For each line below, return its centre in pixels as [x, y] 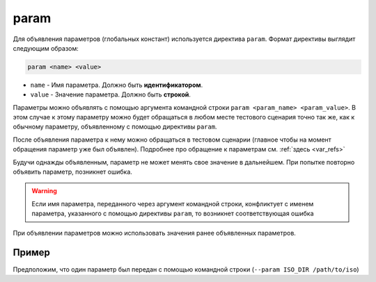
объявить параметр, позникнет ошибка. [72, 172]
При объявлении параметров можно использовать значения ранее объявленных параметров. [154, 233]
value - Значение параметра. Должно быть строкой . [111, 94]
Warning [44, 191]
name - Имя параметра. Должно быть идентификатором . [117, 85]
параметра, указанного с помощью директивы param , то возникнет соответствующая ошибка [173, 214]
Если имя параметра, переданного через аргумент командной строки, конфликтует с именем [173, 204]
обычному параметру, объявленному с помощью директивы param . [115, 127]
